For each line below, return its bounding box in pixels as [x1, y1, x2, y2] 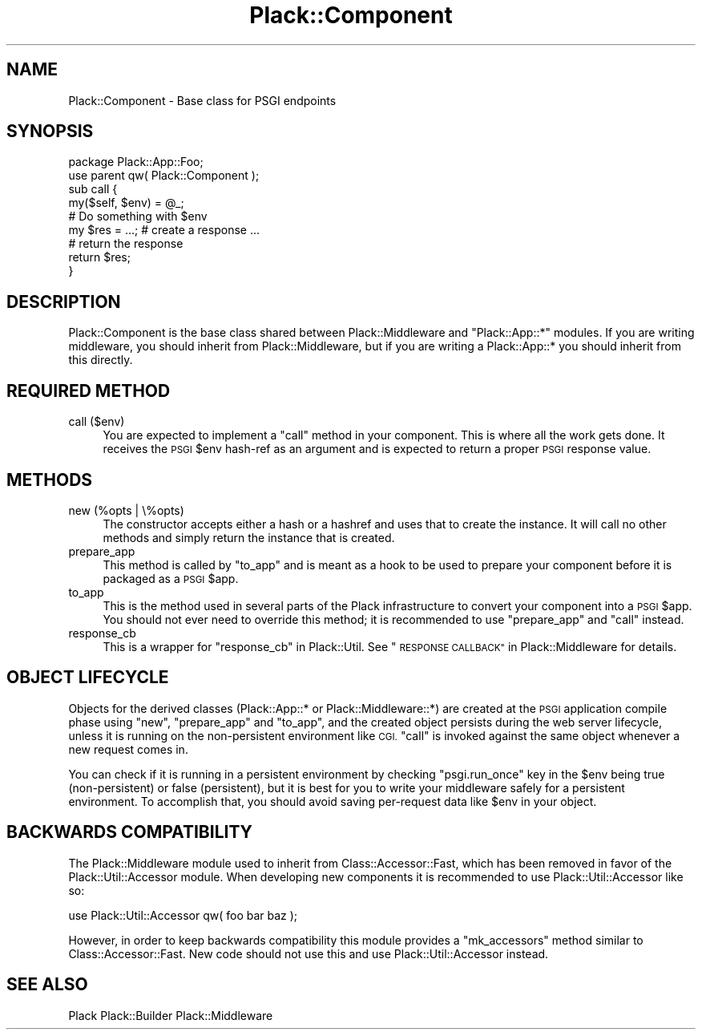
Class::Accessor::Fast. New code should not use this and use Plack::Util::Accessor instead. [68, 946, 549, 961]
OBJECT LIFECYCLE [6, 667, 169, 688]
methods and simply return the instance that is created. [103, 530, 395, 544]
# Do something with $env [68, 209, 208, 224]
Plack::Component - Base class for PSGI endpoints [68, 93, 337, 107]
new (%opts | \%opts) [68, 503, 184, 517]
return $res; [68, 250, 131, 265]
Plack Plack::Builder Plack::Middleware [68, 1008, 273, 1022]
